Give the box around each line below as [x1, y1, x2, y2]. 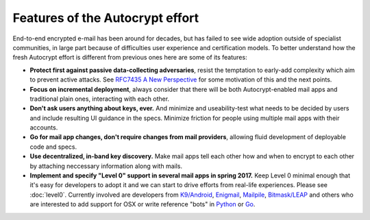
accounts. [29, 123, 58, 132]
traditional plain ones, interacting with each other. [29, 95, 170, 103]
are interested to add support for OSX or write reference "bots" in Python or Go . [29, 200, 256, 208]
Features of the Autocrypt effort [12, 10, 199, 25]
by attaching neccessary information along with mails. [29, 162, 183, 170]
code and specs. [29, 143, 77, 151]
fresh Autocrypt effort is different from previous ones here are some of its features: [12, 53, 247, 62]
